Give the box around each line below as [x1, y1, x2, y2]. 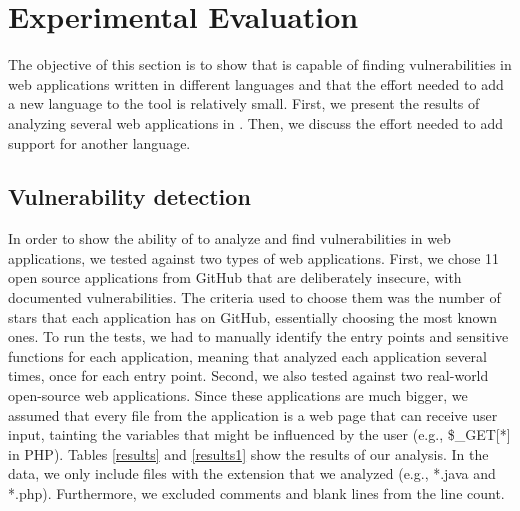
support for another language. [8, 132, 191, 153]
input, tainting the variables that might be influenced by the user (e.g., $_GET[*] [8, 424, 511, 445]
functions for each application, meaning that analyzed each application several [8, 345, 487, 366]
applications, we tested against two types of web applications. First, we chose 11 [8, 247, 500, 268]
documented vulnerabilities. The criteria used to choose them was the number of [8, 287, 501, 308]
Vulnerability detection [8, 181, 251, 212]
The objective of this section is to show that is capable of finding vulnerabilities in [8, 54, 512, 75]
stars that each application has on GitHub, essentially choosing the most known [8, 306, 498, 327]
